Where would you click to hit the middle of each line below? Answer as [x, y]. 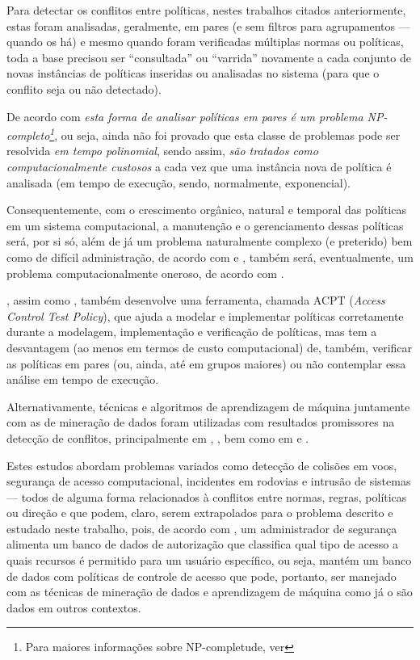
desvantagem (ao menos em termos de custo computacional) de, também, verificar [210, 347]
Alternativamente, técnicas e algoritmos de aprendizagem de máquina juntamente [208, 406]
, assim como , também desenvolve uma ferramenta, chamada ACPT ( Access [196, 300]
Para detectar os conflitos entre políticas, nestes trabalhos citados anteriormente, [206, 10]
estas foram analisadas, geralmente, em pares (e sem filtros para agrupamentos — [208, 25]
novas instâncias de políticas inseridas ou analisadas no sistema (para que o [193, 73]
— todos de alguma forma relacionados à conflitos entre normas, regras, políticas [207, 496]
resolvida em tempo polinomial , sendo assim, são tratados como [162, 151]
